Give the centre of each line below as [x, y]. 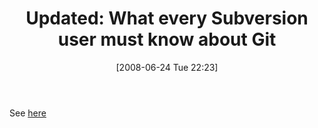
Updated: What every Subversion [167, 18]
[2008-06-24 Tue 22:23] [167, 67]
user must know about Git [167, 39]
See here [28, 113]
